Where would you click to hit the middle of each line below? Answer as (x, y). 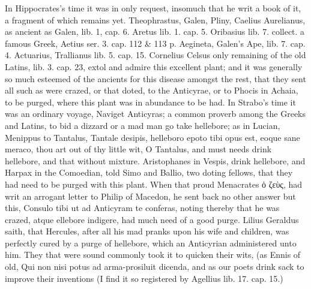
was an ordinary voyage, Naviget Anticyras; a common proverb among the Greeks (155, 114)
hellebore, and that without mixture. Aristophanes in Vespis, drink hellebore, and (155, 160)
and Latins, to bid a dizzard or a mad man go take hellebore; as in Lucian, (143, 125)
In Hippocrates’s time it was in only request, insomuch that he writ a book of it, (153, 8)
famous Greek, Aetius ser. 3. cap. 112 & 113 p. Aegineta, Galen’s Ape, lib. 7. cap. (155, 43)
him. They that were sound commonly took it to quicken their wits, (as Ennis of (153, 255)
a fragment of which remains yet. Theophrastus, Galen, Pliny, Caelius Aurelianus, (155, 19)
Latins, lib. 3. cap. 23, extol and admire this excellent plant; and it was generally (154, 66)
